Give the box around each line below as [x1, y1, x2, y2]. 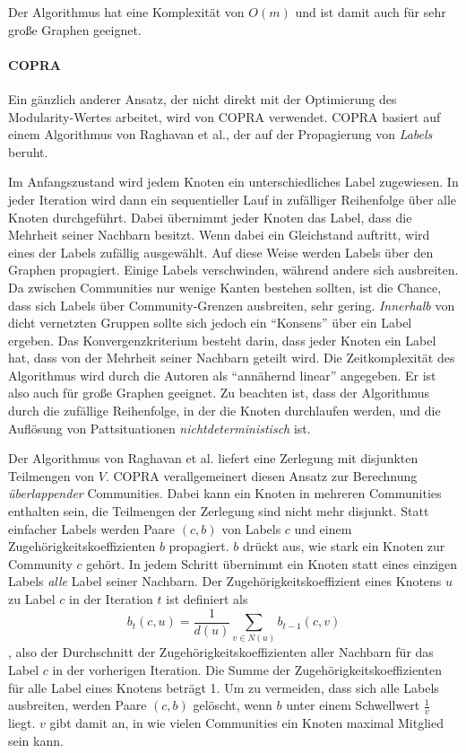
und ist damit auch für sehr [295, 3, 446, 21]
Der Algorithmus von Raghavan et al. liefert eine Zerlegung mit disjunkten [8, 449, 419, 468]
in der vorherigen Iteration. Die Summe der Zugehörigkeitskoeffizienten [52, 661, 442, 679]
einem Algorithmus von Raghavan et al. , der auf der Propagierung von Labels [8, 125, 433, 144]
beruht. [8, 142, 48, 161]
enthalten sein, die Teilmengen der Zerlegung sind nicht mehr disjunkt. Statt [8, 502, 429, 521]
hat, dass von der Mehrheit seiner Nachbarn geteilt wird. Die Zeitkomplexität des [8, 348, 455, 367]
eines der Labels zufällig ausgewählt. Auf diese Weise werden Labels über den [8, 242, 434, 261]
